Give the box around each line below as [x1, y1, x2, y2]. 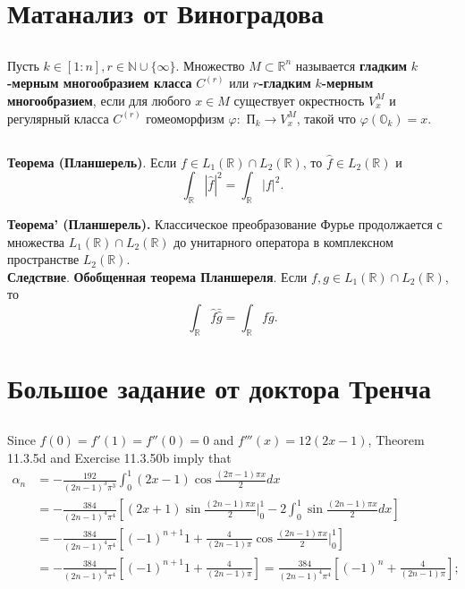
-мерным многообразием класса [7, 73, 192, 92]
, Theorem [368, 431, 425, 449]
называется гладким [295, 55, 408, 74]
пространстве [7, 250, 80, 269]
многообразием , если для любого [7, 90, 191, 109]
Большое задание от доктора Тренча [7, 369, 431, 405]
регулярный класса [7, 108, 109, 127]
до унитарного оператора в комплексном [173, 232, 393, 251]
